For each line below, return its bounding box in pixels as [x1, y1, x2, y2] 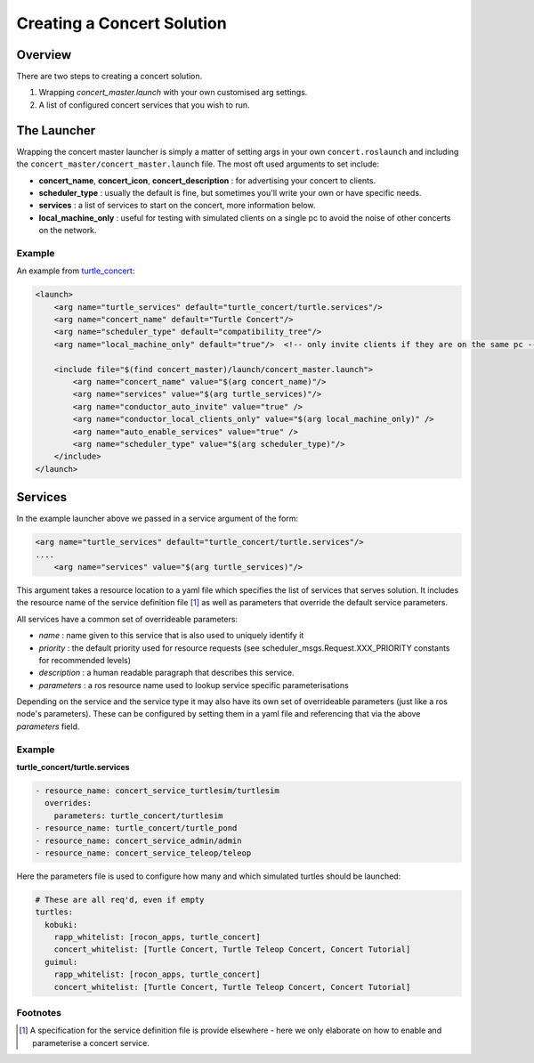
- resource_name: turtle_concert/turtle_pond [35, 824, 238, 833]
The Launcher [16, 123, 96, 138]
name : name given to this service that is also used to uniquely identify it [38, 630, 304, 641]
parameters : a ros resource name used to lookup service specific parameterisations [38, 679, 349, 690]
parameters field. [16, 721, 80, 732]
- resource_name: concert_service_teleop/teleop [35, 848, 252, 858]
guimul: [44, 957, 78, 967]
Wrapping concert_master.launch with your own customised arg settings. [38, 87, 308, 98]
